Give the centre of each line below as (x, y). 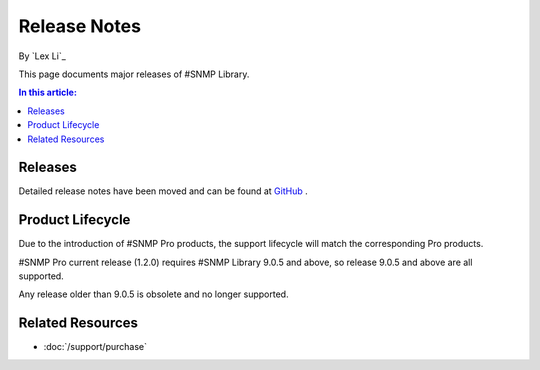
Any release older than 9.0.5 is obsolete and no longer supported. (153, 294)
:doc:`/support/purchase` (95, 347)
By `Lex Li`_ (42, 56)
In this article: (47, 92)
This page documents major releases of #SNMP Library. (134, 74)
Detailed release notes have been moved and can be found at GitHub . (163, 191)
